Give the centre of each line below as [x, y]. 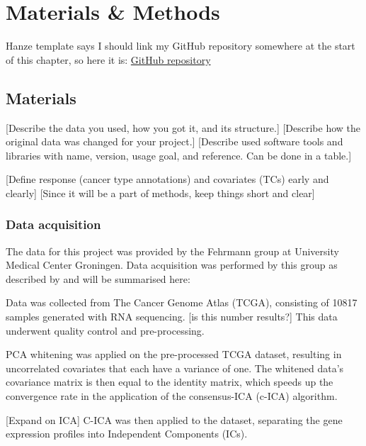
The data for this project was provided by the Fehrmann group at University [172, 251]
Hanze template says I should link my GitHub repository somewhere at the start [181, 46]
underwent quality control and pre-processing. [105, 330]
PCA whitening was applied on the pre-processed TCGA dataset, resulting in [174, 354]
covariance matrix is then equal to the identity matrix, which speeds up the [170, 382]
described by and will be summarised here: [98, 278]
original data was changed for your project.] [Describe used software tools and [175, 141]
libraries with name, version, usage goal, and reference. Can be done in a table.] [179, 155]
